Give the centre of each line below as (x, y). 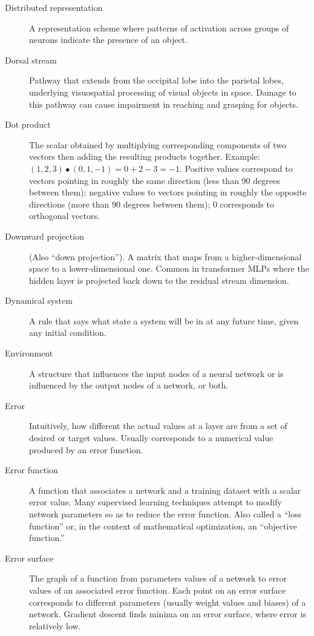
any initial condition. (68, 333)
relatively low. (55, 625)
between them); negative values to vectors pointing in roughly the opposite (168, 192)
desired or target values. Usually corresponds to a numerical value (151, 438)
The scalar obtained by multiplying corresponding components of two (158, 144)
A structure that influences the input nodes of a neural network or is (156, 373)
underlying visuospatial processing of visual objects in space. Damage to (163, 92)
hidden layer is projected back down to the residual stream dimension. (159, 280)
